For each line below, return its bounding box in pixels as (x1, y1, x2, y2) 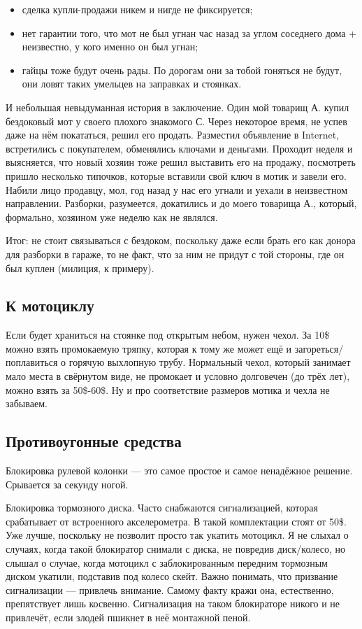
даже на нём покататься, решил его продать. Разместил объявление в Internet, (6, 127, 339, 142)
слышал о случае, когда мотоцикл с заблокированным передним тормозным (6, 555, 328, 570)
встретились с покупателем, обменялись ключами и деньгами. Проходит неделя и (6, 141, 353, 155)
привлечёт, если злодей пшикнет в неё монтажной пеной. (6, 610, 251, 624)
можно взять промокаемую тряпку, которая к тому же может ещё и (6, 341, 292, 355)
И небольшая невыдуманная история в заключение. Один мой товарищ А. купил (6, 99, 349, 114)
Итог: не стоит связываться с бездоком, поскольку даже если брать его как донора (6, 233, 356, 248)
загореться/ (294, 341, 344, 355)
